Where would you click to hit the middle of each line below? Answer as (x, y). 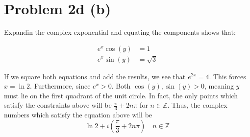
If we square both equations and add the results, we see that (95, 76)
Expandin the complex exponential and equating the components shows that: (120, 32)
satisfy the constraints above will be (58, 105)
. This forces (227, 76)
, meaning (219, 86)
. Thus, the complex (197, 105)
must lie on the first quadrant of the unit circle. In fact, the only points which (121, 95)
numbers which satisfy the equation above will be (78, 115)
